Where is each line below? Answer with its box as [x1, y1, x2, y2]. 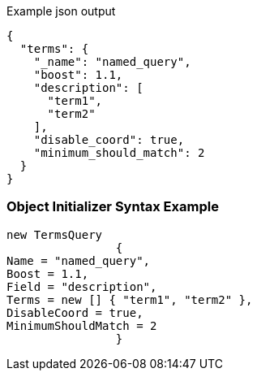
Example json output [6, 4, 116, 18]
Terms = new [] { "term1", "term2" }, [6, 292, 253, 306]
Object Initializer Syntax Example [6, 198, 219, 215]
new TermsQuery [6, 227, 103, 241]
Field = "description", [6, 279, 157, 293]
